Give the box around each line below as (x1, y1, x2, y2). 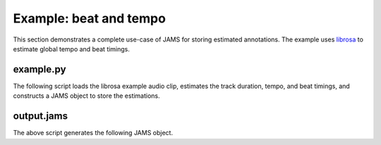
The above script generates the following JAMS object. (13, 129, 173, 137)
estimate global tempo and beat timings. (13, 44, 131, 53)
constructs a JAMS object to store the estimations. (13, 92, 160, 100)
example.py (13, 63, 66, 75)
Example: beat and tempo (13, 11, 166, 26)
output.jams (13, 110, 68, 122)
